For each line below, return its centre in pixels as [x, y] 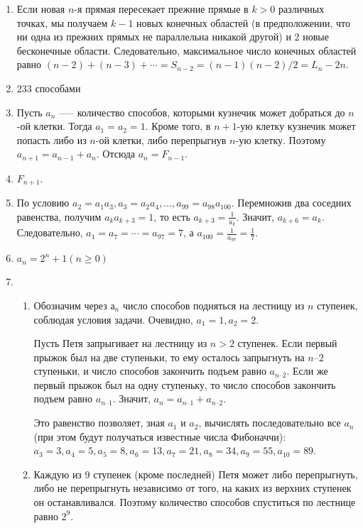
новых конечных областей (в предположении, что [243, 22]
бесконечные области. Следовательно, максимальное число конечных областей [186, 50]
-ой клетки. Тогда [54, 126]
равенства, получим [59, 216]
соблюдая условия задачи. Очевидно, [113, 319]
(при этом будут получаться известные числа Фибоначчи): [160, 436]
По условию [43, 203]
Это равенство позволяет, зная [99, 423]
